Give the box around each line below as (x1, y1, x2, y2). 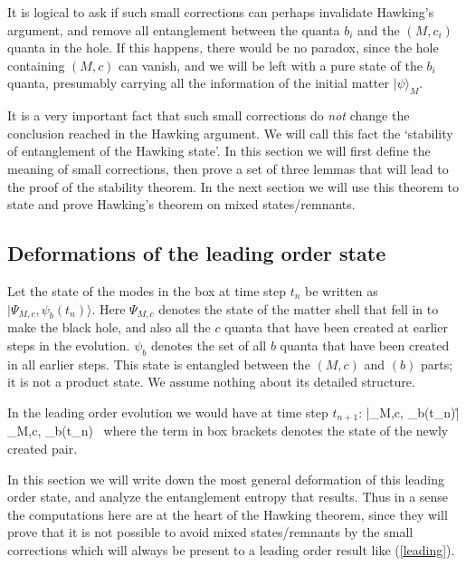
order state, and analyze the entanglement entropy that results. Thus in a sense (7, 487, 449, 506)
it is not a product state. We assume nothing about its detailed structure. (7, 372, 415, 391)
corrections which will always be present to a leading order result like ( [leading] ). (7, 540, 455, 559)
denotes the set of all (150, 335, 267, 354)
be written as (305, 281, 378, 300)
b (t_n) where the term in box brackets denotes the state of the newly (54, 421, 449, 440)
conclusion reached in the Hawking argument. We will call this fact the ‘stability (7, 123, 453, 142)
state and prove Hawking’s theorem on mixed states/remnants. (7, 195, 356, 214)
